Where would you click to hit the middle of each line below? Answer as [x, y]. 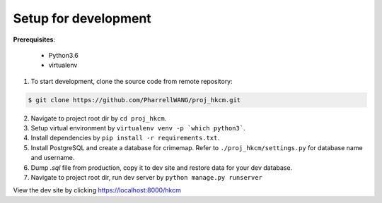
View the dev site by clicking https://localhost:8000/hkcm [97, 190]
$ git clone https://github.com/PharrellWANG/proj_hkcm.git [134, 100]
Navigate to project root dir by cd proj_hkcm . [99, 118]
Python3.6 [64, 55]
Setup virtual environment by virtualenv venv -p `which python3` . [138, 128]
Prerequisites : [34, 39]
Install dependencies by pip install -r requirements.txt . [125, 138]
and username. [53, 158]
